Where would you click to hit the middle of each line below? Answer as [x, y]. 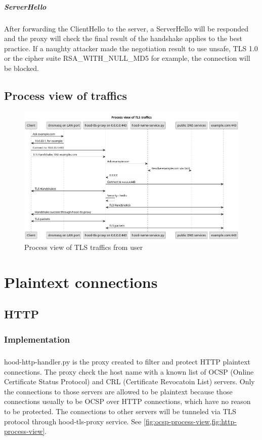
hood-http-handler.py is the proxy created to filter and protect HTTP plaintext [127, 361]
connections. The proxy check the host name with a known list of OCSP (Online [129, 371]
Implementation [37, 339]
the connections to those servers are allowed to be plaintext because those [118, 391]
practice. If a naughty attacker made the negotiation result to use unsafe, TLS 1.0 [131, 48]
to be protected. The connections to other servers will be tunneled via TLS [120, 411]
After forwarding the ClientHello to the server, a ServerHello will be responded [126, 28]
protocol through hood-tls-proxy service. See [73, 421]
